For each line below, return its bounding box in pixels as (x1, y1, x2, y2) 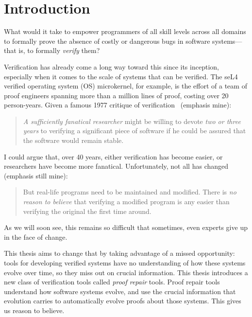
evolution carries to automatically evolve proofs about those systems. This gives (4, 296, 241, 306)
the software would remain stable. (23, 135, 124, 145)
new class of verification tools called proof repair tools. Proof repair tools (4, 277, 220, 287)
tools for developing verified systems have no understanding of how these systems (4, 258, 246, 267)
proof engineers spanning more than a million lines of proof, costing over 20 (4, 90, 229, 100)
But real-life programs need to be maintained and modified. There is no (23, 187, 236, 197)
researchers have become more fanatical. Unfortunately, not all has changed (4, 161, 229, 171)
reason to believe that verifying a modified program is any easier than (23, 196, 230, 207)
